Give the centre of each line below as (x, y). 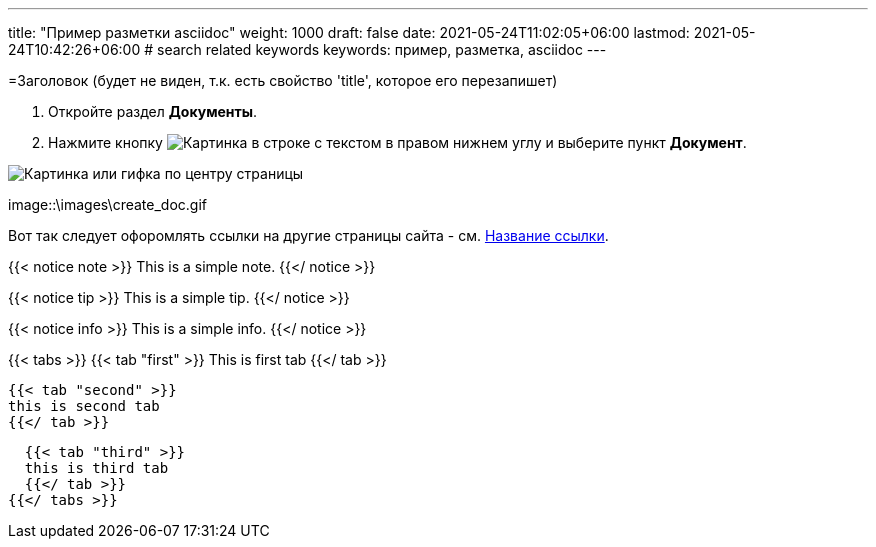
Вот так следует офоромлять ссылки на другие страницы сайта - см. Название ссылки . (308, 235)
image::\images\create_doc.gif (107, 204)
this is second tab (84, 406)
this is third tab (96, 468)
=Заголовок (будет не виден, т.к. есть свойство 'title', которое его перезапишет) (283, 80)
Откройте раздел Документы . (153, 111)
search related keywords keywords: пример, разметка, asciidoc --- (382, 49)
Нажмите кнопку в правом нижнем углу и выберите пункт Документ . (397, 142)
